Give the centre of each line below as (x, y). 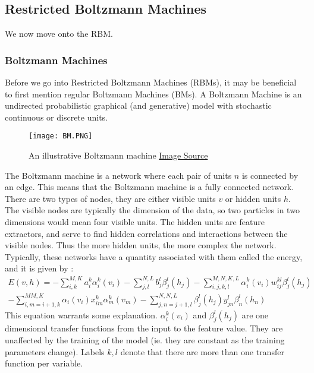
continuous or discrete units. (56, 117)
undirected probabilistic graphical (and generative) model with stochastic (138, 105)
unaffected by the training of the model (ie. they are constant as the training (145, 340)
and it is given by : (39, 268)
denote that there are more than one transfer (202, 351)
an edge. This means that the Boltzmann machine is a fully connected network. (150, 187)
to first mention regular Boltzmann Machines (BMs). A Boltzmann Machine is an (153, 94)
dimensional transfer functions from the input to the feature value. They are (144, 328)
